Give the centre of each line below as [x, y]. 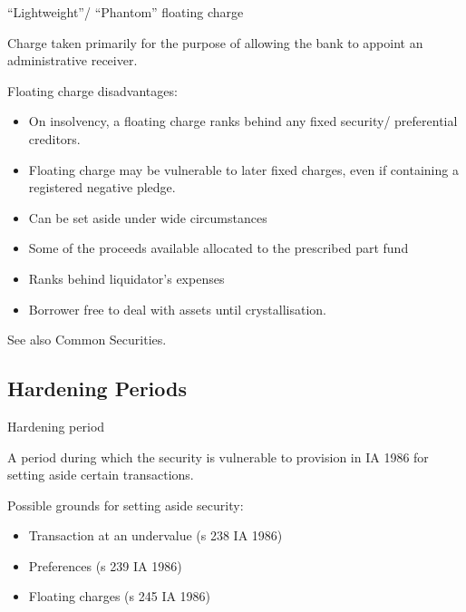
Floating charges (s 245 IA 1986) [120, 596]
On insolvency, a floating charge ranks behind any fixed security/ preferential [243, 121]
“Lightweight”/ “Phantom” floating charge [126, 12]
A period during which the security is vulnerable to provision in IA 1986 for [218, 457]
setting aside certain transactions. [101, 475]
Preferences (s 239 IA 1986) [105, 565]
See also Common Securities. [87, 340]
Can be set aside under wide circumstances [148, 217]
